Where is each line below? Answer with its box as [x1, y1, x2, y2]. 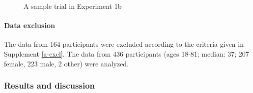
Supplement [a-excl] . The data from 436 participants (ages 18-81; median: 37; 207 [4, 48, 249, 59]
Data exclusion [4, 20, 55, 31]
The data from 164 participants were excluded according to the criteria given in [4, 39, 244, 49]
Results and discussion [4, 79, 95, 92]
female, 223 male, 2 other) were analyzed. [4, 58, 129, 68]
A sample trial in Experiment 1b [24, 1, 122, 11]
